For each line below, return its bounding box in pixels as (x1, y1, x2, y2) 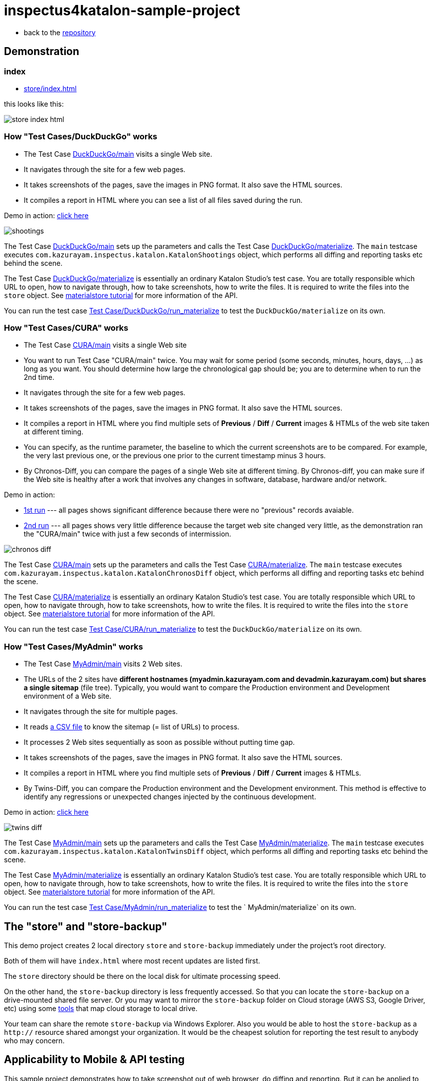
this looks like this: (4, 99, 64, 108)
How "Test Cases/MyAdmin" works (4, 641, 143, 652)
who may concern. (4, 1036, 65, 1045)
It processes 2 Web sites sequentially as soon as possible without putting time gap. (24, 738, 295, 747)
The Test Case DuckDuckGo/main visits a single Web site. (24, 149, 212, 158)
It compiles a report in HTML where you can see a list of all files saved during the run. (24, 195, 303, 204)
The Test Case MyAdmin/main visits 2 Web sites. (24, 660, 183, 668)
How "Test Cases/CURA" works (4, 323, 129, 333)
